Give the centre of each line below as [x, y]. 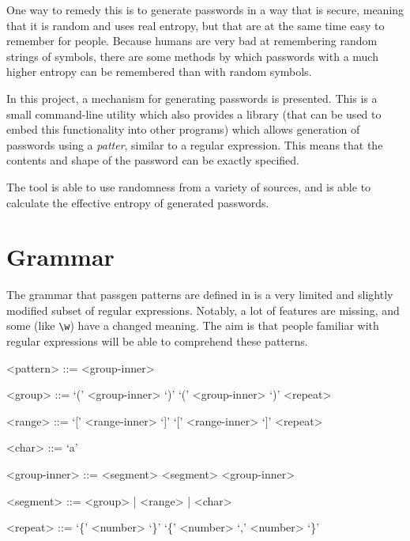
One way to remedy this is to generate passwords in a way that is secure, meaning [205, 9]
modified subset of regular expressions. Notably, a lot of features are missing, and [203, 310]
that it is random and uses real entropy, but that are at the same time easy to [196, 25]
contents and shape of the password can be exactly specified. [153, 160]
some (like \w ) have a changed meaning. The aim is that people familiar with [193, 325]
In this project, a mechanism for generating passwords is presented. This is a [192, 98]
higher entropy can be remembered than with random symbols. [159, 72]
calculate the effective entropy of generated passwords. [138, 202]
